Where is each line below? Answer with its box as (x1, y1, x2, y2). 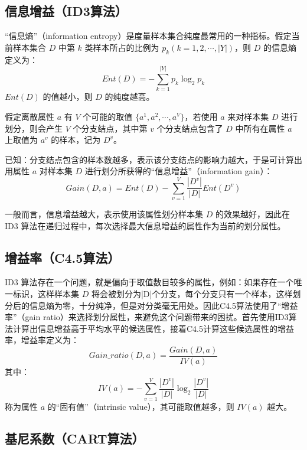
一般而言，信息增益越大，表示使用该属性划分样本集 (5, 208, 203, 220)
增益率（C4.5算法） (5, 248, 120, 266)
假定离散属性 (5, 110, 54, 122)
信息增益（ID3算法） (5, 2, 128, 20)
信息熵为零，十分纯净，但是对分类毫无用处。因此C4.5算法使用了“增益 (29, 299, 298, 311)
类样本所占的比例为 (84, 41, 159, 53)
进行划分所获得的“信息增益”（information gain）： (84, 165, 273, 177)
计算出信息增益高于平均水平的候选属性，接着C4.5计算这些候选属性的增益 (12, 322, 294, 334)
